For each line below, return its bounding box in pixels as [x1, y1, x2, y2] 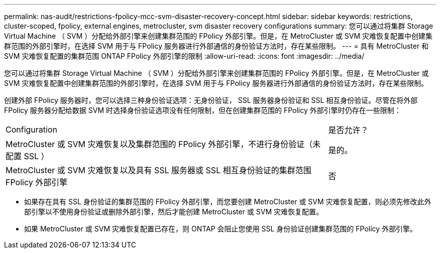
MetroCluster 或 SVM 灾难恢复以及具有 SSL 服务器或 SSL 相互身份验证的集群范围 [6, 165, 311, 175]
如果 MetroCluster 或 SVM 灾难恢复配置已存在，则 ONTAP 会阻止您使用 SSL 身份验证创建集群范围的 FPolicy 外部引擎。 [24, 224, 417, 233]
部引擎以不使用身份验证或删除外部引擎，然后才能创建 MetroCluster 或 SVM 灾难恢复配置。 [24, 207, 323, 216]
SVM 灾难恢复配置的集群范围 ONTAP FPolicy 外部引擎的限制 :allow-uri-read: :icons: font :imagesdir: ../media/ [4, 52, 365, 60]
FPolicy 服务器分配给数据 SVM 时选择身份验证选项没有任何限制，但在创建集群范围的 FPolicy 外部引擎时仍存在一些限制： [4, 106, 401, 114]
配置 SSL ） [6, 151, 49, 161]
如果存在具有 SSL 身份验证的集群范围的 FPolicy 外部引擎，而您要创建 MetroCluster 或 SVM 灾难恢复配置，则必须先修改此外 [24, 197, 431, 206]
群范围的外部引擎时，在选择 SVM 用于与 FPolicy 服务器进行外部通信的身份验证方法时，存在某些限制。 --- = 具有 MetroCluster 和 [4, 42, 429, 50]
